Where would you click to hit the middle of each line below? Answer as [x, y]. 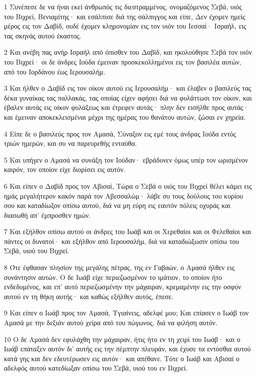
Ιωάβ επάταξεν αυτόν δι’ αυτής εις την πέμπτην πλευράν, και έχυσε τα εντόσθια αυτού [128, 349]
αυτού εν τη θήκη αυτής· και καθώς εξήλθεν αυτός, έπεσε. [89, 296]
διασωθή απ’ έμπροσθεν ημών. [47, 215]
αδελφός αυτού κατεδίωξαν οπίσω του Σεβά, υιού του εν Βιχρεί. [96, 368]
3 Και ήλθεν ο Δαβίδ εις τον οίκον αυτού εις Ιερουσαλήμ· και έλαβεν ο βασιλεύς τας [128, 88]
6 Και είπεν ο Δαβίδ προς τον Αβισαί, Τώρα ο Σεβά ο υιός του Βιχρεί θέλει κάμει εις [128, 186]
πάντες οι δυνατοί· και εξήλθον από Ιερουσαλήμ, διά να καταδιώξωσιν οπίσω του [122, 241]
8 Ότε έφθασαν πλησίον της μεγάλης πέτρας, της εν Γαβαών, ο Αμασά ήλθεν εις [119, 267]
